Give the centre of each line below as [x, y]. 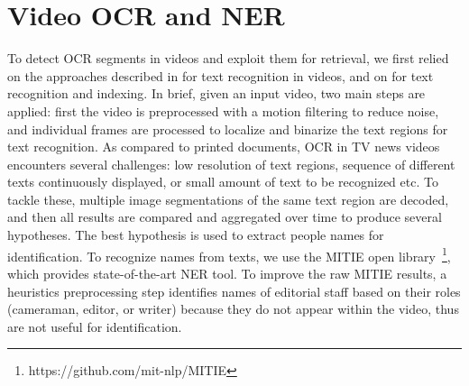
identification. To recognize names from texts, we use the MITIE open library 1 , [229, 254]
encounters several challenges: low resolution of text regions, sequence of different [231, 164]
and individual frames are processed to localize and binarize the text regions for [228, 129]
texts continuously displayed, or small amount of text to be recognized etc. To [223, 182]
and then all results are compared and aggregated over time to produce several [225, 217]
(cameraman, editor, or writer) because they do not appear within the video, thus [233, 309]
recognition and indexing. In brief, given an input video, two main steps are [216, 93]
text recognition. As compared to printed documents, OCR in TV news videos [224, 147]
